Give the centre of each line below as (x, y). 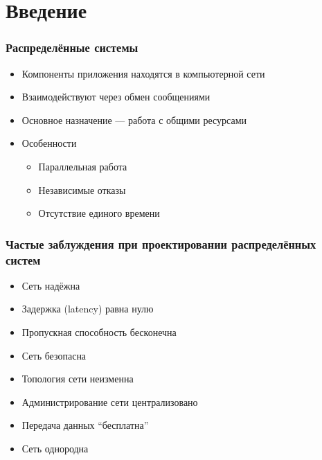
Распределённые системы (72, 47)
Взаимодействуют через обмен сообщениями (116, 97)
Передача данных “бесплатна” (85, 425)
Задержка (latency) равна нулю (88, 309)
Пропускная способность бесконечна (99, 332)
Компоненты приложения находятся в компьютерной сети (143, 73)
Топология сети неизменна (78, 379)
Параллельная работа (83, 166)
